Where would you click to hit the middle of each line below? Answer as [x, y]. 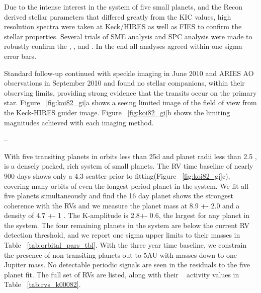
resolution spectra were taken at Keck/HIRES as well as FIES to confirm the [123, 26]
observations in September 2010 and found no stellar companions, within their [124, 83]
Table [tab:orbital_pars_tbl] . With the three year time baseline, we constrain [125, 245]
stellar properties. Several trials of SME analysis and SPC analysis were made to [128, 36]
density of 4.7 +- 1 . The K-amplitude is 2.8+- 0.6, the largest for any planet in [127, 215]
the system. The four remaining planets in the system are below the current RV [127, 225]
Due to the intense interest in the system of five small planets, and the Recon [123, 7]
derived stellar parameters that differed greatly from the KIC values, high [118, 16]
